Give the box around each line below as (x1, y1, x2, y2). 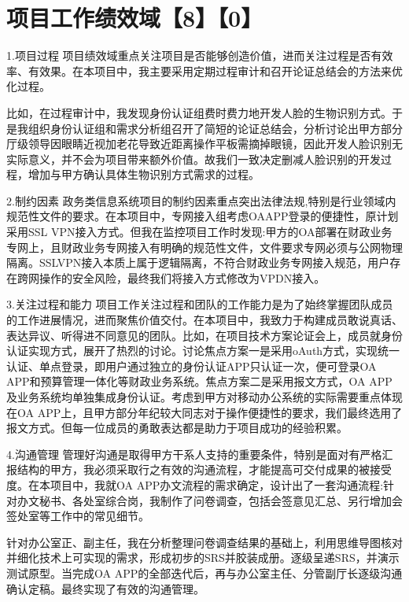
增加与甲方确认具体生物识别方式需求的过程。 (28, 166, 260, 183)
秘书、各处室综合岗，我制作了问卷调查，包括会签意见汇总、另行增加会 (39, 492, 403, 508)
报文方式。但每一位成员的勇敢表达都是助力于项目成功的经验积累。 (6, 419, 348, 436)
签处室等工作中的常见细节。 (6, 508, 149, 524)
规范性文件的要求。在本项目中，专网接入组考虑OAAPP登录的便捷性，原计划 (6, 208, 399, 224)
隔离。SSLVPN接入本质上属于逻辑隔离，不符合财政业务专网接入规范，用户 (6, 254, 390, 271)
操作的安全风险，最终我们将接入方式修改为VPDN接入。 (39, 269, 326, 286)
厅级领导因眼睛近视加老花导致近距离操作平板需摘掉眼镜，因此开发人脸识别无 (6, 135, 403, 152)
